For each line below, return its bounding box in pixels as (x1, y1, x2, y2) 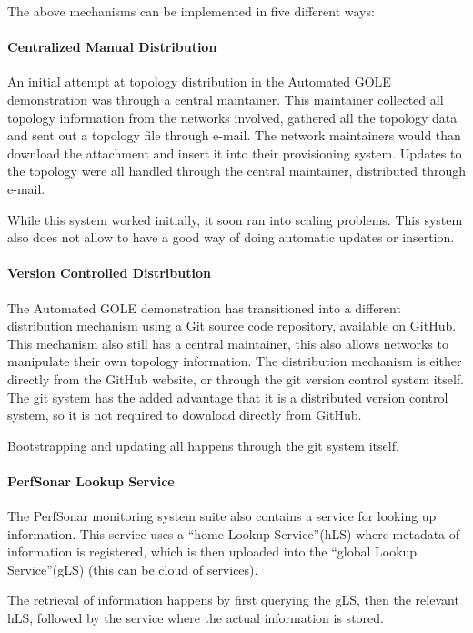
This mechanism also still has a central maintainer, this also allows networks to (7, 333, 448, 352)
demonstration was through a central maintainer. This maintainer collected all (7, 89, 444, 108)
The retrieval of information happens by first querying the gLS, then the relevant (7, 590, 459, 609)
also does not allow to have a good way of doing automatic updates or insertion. (7, 228, 455, 247)
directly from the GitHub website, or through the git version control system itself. (7, 369, 464, 388)
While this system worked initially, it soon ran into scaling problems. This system (7, 209, 463, 229)
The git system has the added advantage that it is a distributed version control (7, 387, 448, 406)
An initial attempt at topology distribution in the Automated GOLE (7, 72, 391, 91)
